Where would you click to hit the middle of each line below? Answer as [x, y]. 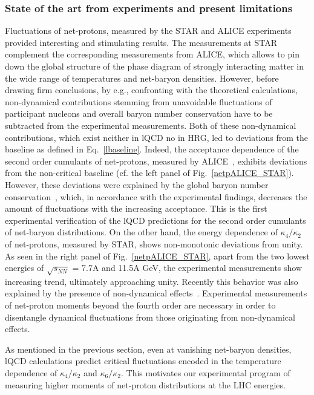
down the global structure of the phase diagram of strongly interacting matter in [154, 66]
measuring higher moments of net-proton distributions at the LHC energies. [145, 384]
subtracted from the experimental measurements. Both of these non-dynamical [151, 125]
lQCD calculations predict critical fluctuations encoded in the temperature [143, 361]
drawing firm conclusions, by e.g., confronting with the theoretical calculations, [151, 90]
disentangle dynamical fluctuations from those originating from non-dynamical [150, 317]
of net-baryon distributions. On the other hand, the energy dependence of [141, 232]
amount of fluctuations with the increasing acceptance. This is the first [136, 208]
